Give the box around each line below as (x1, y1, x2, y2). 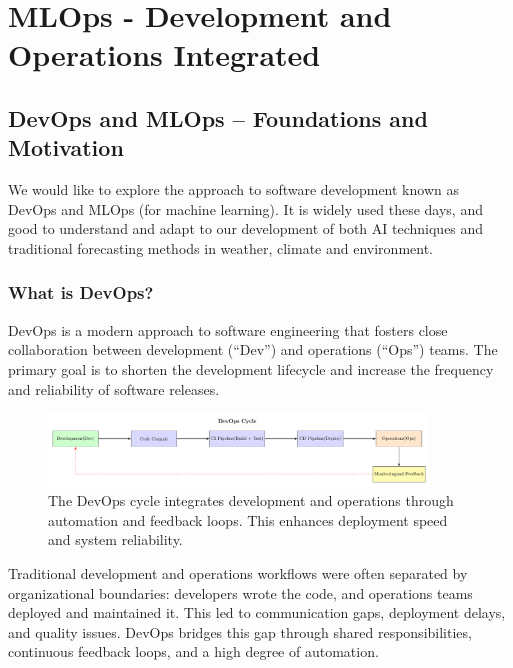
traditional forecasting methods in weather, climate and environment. (8, 237, 433, 258)
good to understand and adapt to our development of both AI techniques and (8, 218, 484, 239)
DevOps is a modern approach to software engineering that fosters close (8, 319, 448, 340)
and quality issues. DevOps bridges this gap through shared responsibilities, (8, 621, 472, 642)
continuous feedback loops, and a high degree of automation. (8, 641, 379, 662)
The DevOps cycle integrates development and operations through (48, 490, 454, 511)
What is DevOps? (8, 280, 154, 305)
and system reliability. (48, 529, 183, 550)
